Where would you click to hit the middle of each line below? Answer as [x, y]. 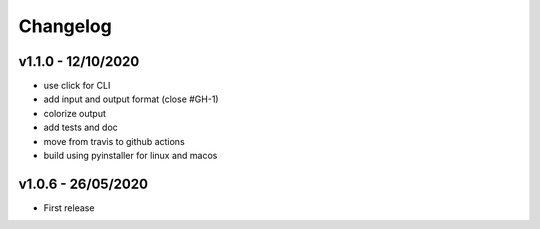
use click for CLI [77, 86]
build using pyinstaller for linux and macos [130, 156]
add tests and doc [81, 127]
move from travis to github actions [114, 141]
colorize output [75, 113]
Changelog [65, 26]
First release [69, 207]
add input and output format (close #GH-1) [131, 99]
